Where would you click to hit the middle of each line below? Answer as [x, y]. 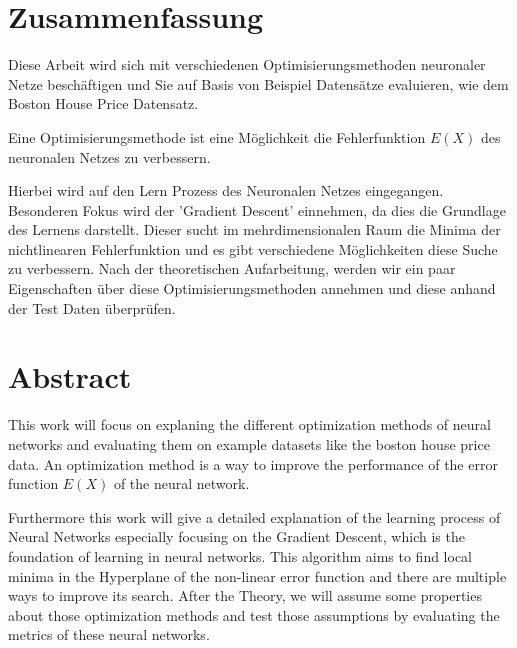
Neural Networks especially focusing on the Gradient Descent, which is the [236, 536]
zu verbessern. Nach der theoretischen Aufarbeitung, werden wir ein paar [232, 268]
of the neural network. [181, 483]
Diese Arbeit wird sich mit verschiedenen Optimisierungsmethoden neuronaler [247, 64]
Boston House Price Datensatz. [103, 103]
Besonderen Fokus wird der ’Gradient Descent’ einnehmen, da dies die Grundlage [257, 209]
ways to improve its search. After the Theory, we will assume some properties [245, 595]
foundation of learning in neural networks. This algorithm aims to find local [240, 555]
